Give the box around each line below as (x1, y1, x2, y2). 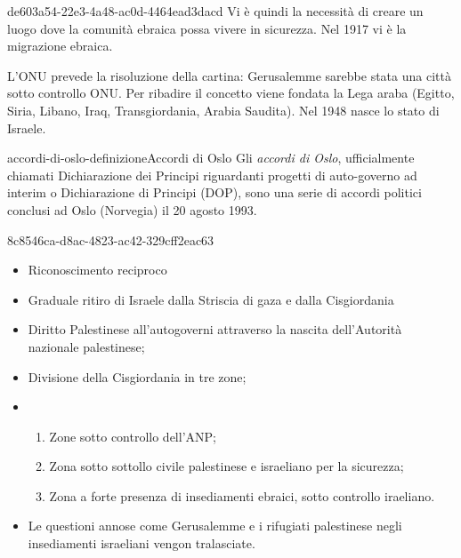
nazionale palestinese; (28, 337, 145, 355)
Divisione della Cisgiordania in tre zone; (28, 367, 247, 386)
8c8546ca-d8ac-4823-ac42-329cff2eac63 (7, 230, 214, 249)
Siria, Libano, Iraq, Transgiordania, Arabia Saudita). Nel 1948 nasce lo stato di (7, 100, 440, 119)
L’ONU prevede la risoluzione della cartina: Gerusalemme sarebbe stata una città (7, 66, 451, 84)
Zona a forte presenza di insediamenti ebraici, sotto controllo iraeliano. (49, 486, 435, 505)
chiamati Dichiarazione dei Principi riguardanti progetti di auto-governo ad (7, 165, 417, 184)
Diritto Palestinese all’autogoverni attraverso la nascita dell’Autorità (28, 320, 402, 339)
